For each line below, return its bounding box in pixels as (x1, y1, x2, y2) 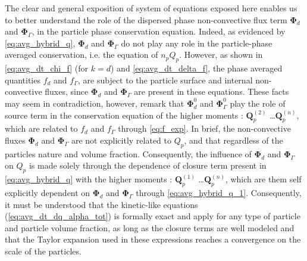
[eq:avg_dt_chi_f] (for (5, 62, 89, 74)
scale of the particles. (5, 244, 82, 257)
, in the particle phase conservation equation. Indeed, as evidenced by (32, 25, 286, 38)
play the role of (230, 97, 286, 109)
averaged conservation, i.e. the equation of (5, 48, 158, 61)
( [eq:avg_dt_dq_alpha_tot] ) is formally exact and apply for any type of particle (5, 210, 300, 222)
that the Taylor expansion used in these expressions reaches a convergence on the (5, 233, 301, 246)
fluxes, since (45, 85, 89, 98)
